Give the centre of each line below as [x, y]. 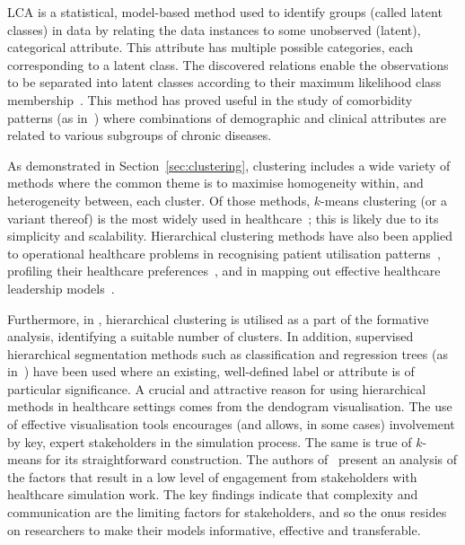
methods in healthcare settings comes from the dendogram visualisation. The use [230, 406]
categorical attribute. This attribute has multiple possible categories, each [211, 47]
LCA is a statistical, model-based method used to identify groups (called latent [225, 12]
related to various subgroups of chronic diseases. [140, 135]
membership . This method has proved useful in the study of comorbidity [210, 99]
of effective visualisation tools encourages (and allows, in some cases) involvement [231, 424]
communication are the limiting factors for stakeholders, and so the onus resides [227, 512]
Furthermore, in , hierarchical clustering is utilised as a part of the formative [218, 318]
